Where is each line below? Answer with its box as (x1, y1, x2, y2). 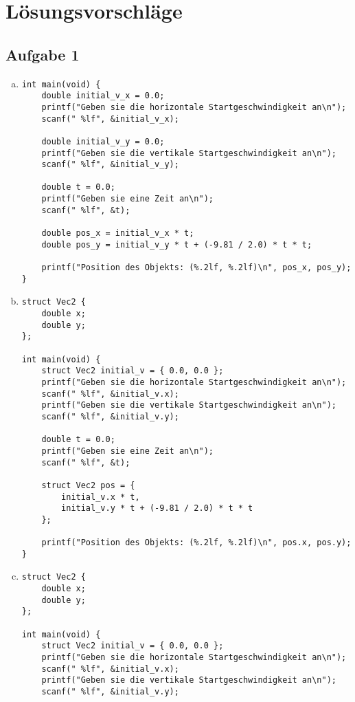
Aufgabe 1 (5, 43, 80, 65)
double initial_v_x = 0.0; (41, 91, 165, 101)
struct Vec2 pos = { (41, 480, 135, 490)
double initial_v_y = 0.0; (41, 136, 165, 146)
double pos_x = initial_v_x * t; (41, 228, 194, 239)
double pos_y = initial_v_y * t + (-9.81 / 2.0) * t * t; (41, 239, 312, 250)
